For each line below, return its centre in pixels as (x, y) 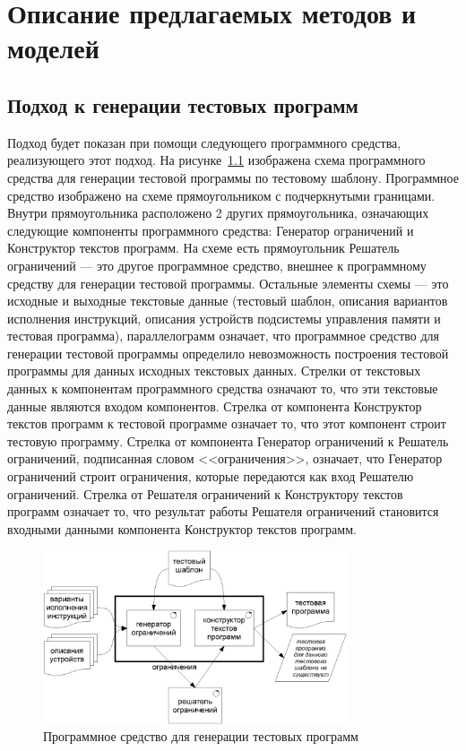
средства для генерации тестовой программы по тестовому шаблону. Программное (233, 177)
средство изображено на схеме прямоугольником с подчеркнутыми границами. (221, 195)
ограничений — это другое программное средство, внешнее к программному (217, 265)
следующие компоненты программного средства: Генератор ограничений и (211, 230)
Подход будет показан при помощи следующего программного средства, (204, 142)
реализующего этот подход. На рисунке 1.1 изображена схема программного (216, 160)
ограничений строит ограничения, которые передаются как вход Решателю (211, 476)
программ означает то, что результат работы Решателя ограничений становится (223, 511)
